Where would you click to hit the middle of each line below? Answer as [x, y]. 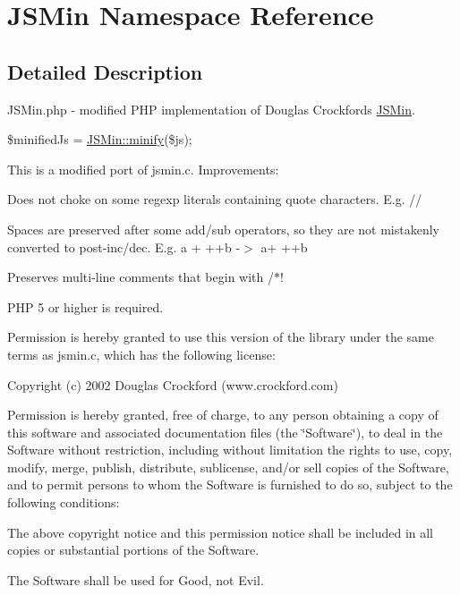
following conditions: [64, 502]
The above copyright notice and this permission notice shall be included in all [221, 532]
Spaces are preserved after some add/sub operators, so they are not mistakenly [223, 229]
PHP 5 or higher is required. [85, 306]
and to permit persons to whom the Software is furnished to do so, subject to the [230, 484]
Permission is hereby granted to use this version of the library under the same [221, 337]
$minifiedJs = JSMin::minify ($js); [100, 139]
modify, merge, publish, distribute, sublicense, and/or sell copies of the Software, [228, 467]
